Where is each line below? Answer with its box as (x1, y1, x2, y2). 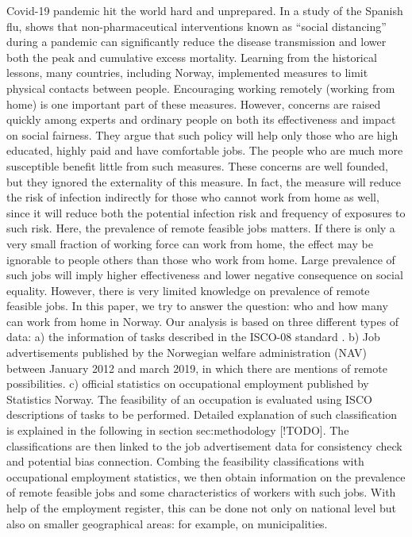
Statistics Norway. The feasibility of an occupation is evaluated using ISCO (6, 390, 372, 407)
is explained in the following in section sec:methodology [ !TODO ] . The (6, 422, 349, 439)
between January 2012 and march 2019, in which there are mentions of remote (6, 359, 387, 376)
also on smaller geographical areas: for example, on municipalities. (6, 515, 328, 531)
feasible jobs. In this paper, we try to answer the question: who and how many (6, 297, 388, 314)
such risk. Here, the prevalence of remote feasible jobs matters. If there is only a (6, 220, 395, 236)
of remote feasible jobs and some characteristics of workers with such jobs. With (6, 484, 396, 501)
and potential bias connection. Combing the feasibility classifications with (6, 453, 364, 470)
